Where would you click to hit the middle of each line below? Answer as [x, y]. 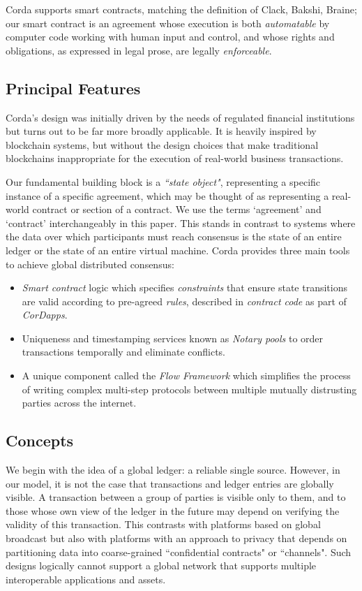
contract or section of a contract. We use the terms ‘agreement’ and [177, 209]
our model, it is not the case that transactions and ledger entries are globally [170, 483]
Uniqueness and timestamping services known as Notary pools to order [173, 338]
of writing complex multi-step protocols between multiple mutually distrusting [189, 389]
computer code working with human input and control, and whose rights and [170, 37]
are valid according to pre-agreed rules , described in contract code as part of [184, 301]
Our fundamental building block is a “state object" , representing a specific [163, 181]
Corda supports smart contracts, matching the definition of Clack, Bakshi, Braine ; [181, 9]
